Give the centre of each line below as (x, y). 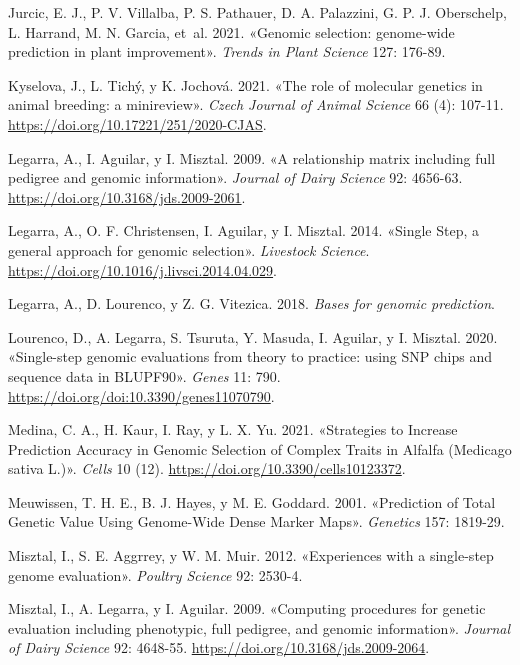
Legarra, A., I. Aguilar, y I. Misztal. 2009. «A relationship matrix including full (252, 157)
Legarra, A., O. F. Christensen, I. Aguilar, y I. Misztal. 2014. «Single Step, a (243, 230)
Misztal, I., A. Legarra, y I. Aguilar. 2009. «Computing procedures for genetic (247, 608)
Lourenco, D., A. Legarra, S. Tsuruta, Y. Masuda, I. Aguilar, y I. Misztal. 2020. (253, 336)
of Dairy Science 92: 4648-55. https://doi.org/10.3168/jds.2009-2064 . (219, 647)
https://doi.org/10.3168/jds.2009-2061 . (127, 196)
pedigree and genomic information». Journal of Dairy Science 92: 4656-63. (235, 177)
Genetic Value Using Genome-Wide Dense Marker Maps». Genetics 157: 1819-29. (256, 521)
